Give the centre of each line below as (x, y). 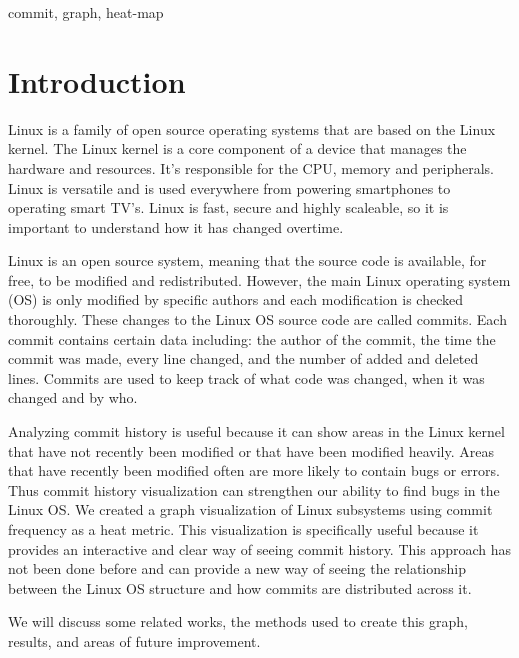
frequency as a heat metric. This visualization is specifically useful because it (243, 529)
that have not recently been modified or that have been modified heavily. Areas (251, 450)
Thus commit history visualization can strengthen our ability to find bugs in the (254, 489)
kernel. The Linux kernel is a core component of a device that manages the (237, 148)
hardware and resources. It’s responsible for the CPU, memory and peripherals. (251, 167)
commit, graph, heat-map (86, 12)
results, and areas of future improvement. (134, 640)
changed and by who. (73, 397)
